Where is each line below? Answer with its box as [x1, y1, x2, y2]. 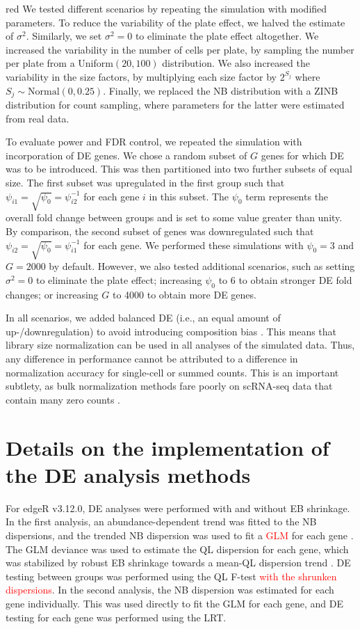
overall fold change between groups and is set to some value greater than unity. [6, 210, 343, 225]
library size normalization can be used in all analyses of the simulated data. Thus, [6, 337, 355, 352]
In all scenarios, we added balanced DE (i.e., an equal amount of [6, 310, 281, 325]
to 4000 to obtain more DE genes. [112, 287, 256, 301]
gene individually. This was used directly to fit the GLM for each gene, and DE [6, 596, 343, 610]
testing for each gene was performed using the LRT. [6, 610, 227, 624]
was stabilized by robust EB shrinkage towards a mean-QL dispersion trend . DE [6, 555, 351, 570]
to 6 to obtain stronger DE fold [218, 272, 352, 287]
